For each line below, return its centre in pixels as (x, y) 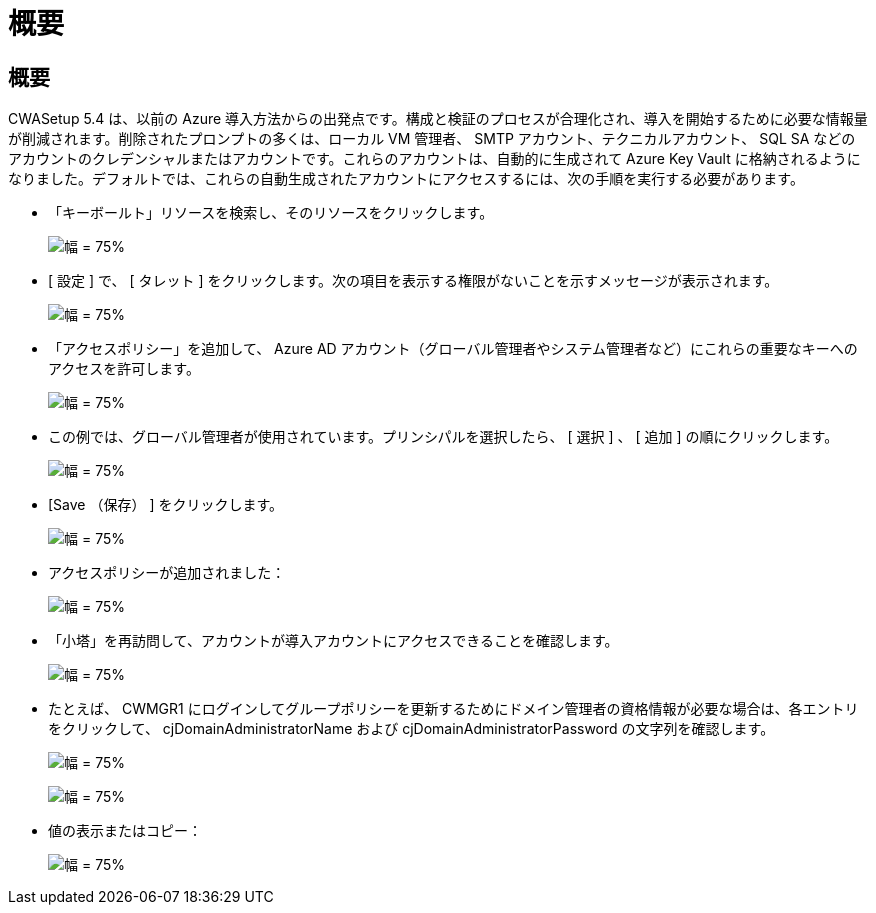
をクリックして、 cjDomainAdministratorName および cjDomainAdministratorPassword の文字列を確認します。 (411, 729)
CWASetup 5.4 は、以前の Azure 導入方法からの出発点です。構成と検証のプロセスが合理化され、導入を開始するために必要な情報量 (438, 119)
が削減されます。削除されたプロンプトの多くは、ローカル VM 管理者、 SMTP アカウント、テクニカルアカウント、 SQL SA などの (432, 139)
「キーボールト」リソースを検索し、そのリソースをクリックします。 (271, 213)
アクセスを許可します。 (124, 369)
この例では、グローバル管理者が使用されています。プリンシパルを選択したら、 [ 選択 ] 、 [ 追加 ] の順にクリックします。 (443, 437)
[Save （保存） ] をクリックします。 (166, 505)
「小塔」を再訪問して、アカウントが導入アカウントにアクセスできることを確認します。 (333, 641)
